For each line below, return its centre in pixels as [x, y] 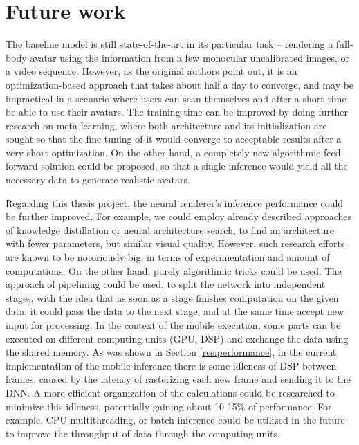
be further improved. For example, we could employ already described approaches [178, 216]
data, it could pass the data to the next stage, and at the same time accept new [175, 311]
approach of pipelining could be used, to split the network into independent [166, 284]
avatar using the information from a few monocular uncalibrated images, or [190, 57]
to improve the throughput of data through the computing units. [143, 433]
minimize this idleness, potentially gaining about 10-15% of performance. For [169, 406]
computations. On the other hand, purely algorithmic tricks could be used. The [174, 270]
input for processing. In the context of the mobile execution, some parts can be [173, 325]
